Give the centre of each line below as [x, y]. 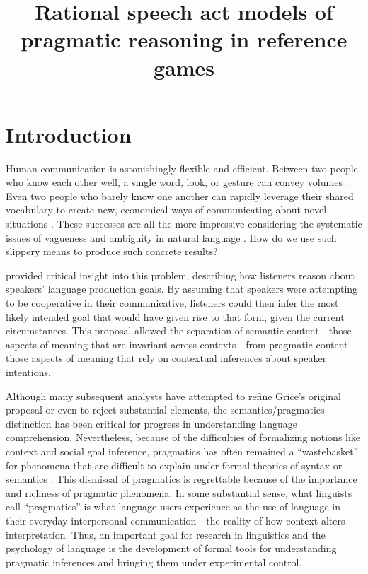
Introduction [69, 134]
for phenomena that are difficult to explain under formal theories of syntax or [174, 465]
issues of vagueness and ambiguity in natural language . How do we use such [171, 237]
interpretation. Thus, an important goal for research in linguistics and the [166, 534]
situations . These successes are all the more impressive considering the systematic [184, 224]
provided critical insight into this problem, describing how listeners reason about [180, 275]
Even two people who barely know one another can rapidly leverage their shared [180, 195]
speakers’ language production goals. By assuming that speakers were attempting [182, 289]
